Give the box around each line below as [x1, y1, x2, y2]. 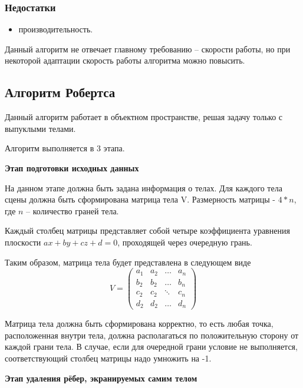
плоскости [5, 236, 41, 248]
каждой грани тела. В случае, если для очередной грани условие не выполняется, [5, 340, 298, 353]
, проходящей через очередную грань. [117, 236, 252, 248]
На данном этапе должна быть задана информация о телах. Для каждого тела [5, 181, 282, 194]
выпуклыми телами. [5, 122, 76, 134]
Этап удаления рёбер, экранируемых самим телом [5, 372, 197, 384]
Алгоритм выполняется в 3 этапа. [5, 142, 125, 154]
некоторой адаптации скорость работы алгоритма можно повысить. [5, 54, 245, 67]
